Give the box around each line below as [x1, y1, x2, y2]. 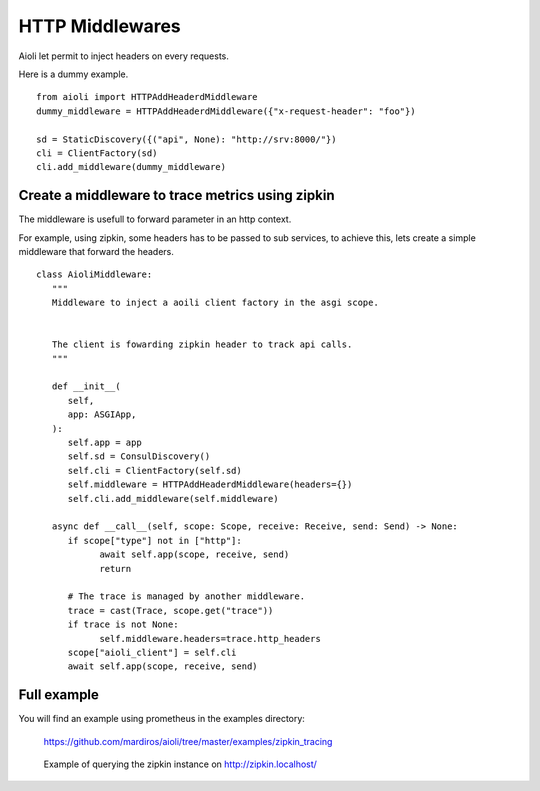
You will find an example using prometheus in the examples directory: [18, 713, 305, 725]
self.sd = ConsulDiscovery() [67, 451, 211, 462]
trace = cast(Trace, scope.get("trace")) [67, 605, 274, 616]
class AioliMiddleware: [36, 269, 153, 280]
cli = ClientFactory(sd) [36, 147, 158, 159]
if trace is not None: [67, 619, 179, 630]
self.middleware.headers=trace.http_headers [99, 633, 322, 644]
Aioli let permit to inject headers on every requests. [18, 50, 229, 62]
